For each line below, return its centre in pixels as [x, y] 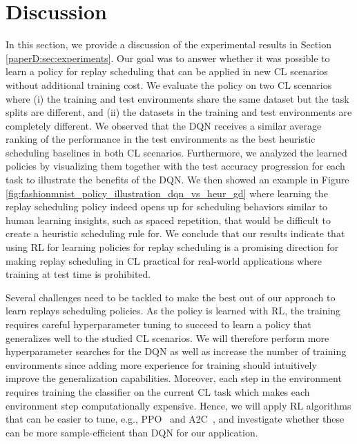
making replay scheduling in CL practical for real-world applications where [164, 260]
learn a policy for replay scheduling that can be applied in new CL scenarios [167, 71]
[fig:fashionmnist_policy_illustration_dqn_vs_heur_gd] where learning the [167, 193]
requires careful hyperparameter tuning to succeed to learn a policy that [158, 324]
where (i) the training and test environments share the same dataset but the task [177, 98]
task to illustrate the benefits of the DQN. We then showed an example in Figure [177, 180]
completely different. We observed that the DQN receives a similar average [164, 125]
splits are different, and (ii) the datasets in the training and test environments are [179, 112]
